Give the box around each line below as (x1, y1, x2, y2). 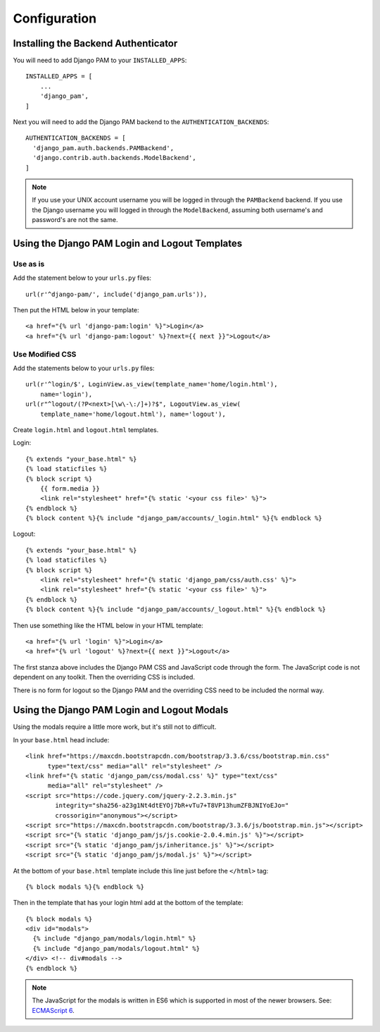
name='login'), (39, 390, 93, 398)
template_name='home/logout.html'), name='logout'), (39, 410, 227, 418)
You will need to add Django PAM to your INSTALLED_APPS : (13, 56, 187, 65)
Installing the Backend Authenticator (13, 37, 178, 49)
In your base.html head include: (13, 735, 110, 744)
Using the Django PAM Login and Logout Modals (13, 704, 229, 716)
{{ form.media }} (39, 484, 100, 493)
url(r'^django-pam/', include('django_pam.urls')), (25, 290, 208, 298)
